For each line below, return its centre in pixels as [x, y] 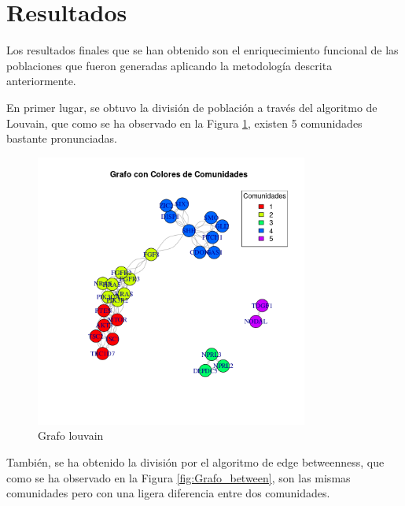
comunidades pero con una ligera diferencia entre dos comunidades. [168, 493]
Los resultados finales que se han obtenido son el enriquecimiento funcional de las [202, 50]
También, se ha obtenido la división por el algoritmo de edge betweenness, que [195, 462]
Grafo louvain [71, 435]
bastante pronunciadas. [62, 138]
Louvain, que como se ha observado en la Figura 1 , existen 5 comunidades [184, 123]
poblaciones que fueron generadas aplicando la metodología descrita [169, 65]
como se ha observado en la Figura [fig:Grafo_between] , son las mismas [179, 477]
